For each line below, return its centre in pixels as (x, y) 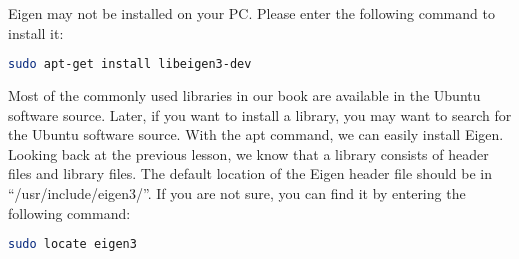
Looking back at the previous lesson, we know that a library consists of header (248, 153)
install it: (36, 32)
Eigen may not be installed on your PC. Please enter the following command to (251, 13)
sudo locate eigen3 (72, 244)
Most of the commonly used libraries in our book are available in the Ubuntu (244, 95)
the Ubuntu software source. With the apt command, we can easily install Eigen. (256, 134)
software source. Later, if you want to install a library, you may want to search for (260, 114)
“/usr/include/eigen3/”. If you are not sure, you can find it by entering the (237, 193)
